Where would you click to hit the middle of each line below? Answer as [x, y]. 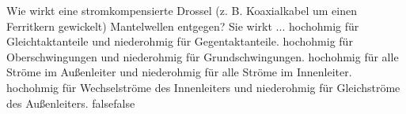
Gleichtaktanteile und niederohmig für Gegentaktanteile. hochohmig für [180, 41]
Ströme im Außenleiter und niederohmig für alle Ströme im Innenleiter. [179, 72]
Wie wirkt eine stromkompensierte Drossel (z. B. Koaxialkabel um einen [182, 10]
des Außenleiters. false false [71, 103]
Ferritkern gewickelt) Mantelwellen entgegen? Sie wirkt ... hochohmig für [183, 26]
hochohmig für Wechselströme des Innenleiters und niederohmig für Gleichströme [203, 87]
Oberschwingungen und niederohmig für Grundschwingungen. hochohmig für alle [203, 56]
